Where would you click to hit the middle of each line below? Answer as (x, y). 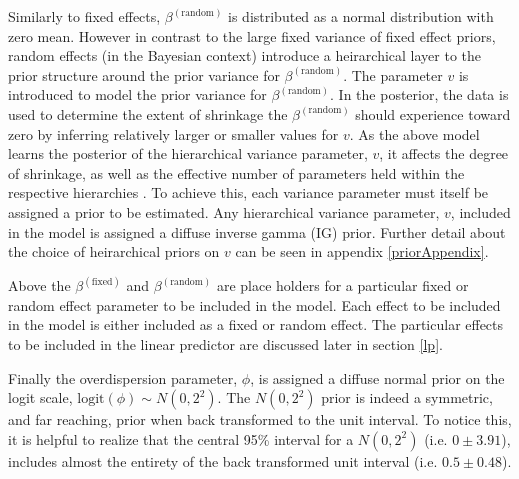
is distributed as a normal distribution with (361, 16)
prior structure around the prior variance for (144, 74)
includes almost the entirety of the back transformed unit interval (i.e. (223, 460)
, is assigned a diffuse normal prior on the (377, 377)
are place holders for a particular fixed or (342, 285)
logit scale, (40, 397)
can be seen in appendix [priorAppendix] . (362, 251)
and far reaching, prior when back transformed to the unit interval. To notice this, (260, 419)
